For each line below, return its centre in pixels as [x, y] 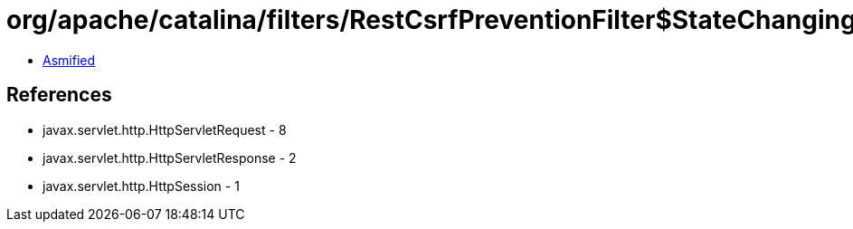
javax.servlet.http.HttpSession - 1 [141, 186]
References [59, 95]
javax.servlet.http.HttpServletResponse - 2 [170, 157]
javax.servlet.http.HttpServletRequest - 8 [165, 129]
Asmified [69, 60]
